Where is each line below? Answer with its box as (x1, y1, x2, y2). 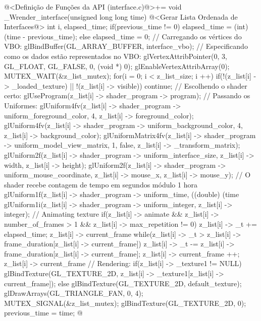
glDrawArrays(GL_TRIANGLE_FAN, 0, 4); (4, 288, 143, 298)
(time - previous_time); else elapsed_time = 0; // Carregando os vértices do (4, 31, 242, 41)
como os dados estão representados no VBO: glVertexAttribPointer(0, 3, (4, 50, 227, 61)
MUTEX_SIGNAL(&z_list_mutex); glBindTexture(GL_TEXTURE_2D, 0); (4, 297, 246, 308)
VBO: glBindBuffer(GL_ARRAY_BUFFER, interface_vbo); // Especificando (4, 41, 248, 51)
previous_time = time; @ (4, 307, 83, 318)
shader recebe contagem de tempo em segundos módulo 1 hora (4, 179, 197, 189)
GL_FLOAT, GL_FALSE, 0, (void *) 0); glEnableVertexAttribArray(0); (4, 60, 230, 71)
